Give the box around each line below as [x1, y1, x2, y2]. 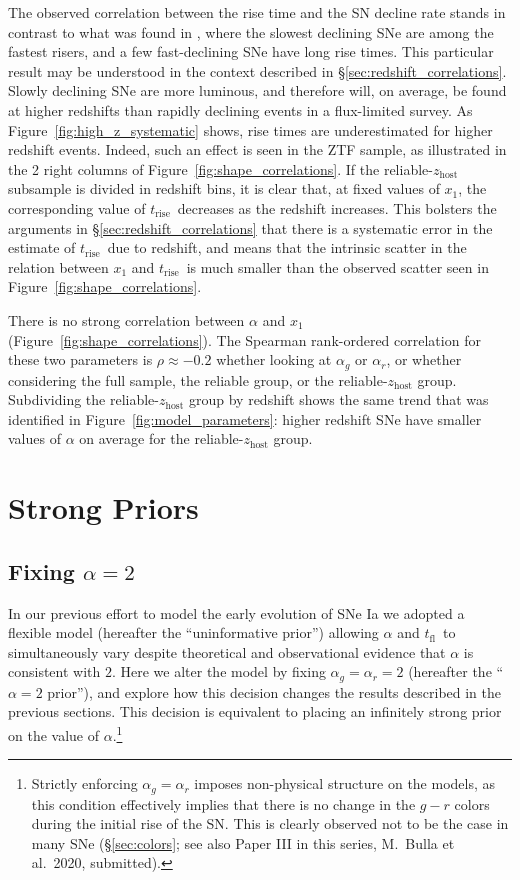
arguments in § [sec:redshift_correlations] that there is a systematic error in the [8, 217, 493, 238]
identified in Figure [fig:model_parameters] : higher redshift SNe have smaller [8, 408, 482, 429]
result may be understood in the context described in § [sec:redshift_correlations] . [8, 60, 507, 81]
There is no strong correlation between [8, 309, 245, 330]
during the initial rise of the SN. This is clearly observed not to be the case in [31, 813, 509, 834]
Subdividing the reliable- [8, 389, 159, 410]
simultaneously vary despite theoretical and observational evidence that [8, 641, 446, 662]
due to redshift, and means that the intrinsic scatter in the [107, 237, 467, 258]
